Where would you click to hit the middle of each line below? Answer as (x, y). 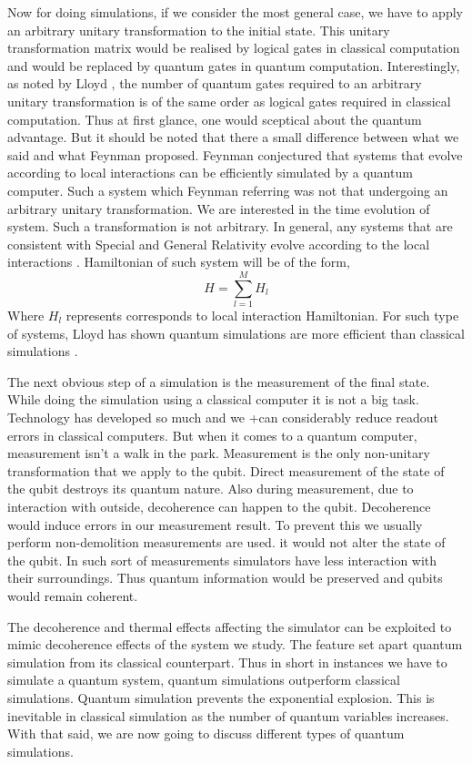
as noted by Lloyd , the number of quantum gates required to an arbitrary (215, 83)
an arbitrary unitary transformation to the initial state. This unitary (199, 30)
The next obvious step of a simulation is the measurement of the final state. (219, 381)
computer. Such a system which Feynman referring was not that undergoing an (228, 190)
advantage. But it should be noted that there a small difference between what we (233, 137)
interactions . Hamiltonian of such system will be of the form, (179, 262)
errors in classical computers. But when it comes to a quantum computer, (212, 435)
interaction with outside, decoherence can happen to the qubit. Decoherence (219, 506)
